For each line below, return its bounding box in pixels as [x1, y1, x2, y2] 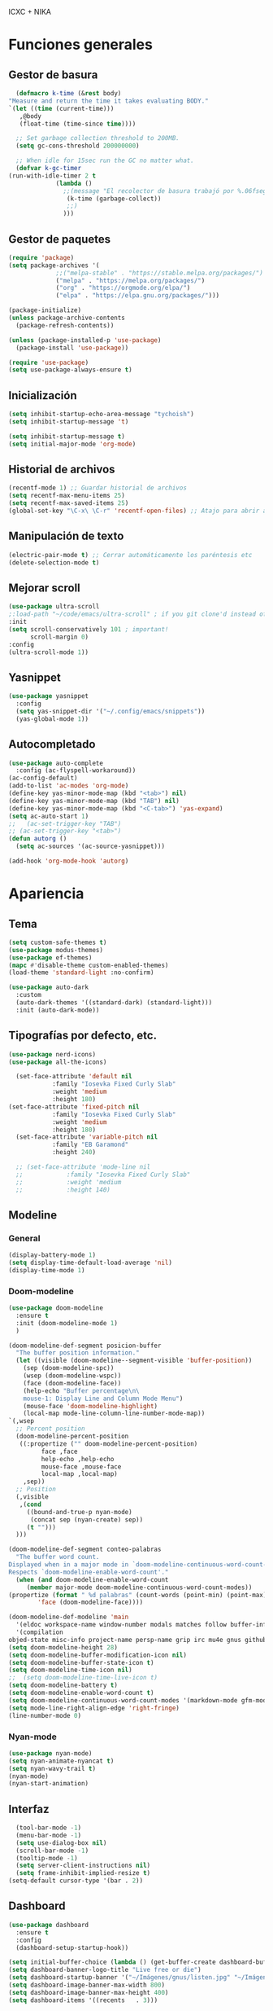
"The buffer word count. [15, 1553, 100, 1561]
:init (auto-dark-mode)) [15, 1006, 100, 1014]
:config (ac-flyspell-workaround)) [15, 766, 136, 775]
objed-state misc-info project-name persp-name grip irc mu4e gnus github [8, 1636, 267, 1644]
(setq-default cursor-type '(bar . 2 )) [8, 1877, 144, 1885]
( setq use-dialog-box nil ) [15, 1838, 107, 1847]
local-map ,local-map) [41, 1470, 118, 1478]
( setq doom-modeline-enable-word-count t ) [8, 1689, 154, 1697]
